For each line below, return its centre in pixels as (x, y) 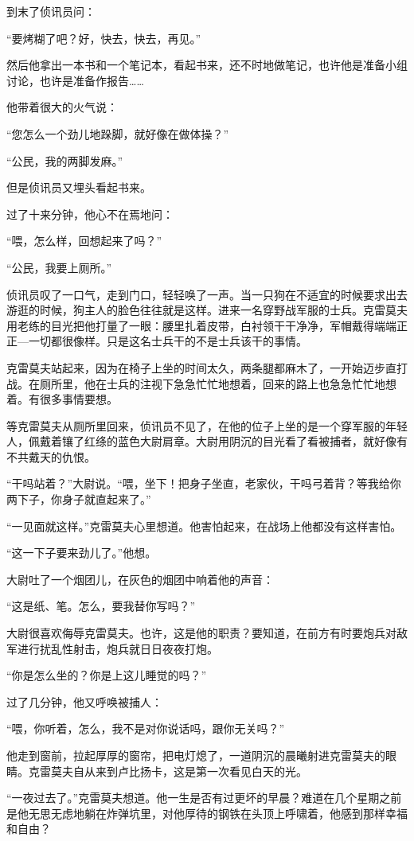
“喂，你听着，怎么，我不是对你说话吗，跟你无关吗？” (146, 728)
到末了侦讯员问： (51, 11)
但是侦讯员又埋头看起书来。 (79, 187)
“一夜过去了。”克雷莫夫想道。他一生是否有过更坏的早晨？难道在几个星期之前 (204, 798)
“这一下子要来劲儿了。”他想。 (82, 553)
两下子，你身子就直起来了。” (79, 499)
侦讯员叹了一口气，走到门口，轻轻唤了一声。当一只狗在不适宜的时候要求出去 (207, 294)
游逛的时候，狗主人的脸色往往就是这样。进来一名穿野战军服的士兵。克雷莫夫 (207, 310)
